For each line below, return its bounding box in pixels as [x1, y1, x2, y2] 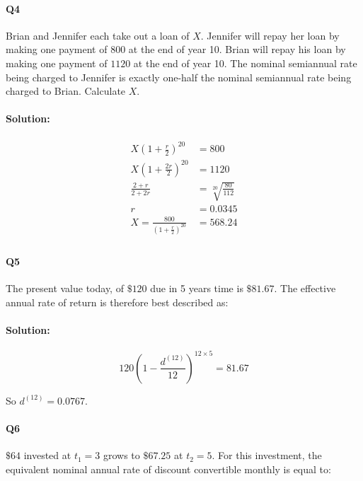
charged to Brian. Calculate [6, 83, 126, 98]
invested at [23, 448, 71, 463]
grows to [103, 448, 140, 463]
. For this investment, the [212, 448, 322, 463]
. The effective [274, 281, 336, 296]
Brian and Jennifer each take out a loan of [6, 28, 190, 42]
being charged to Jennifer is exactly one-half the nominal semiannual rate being [6, 69, 352, 84]
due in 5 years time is [150, 281, 243, 296]
